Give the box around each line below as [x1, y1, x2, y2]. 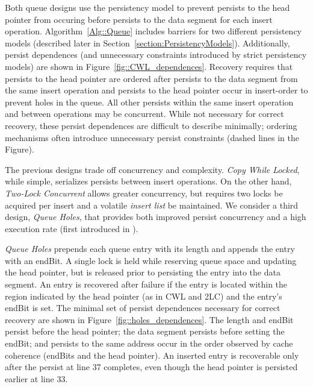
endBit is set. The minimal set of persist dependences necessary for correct [5, 301, 280, 314]
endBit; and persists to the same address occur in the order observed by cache [5, 337, 293, 350]
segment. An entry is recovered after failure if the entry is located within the [5, 278, 288, 291]
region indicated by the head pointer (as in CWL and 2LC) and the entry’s [5, 289, 282, 302]
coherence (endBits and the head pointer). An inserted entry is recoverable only [5, 348, 299, 361]
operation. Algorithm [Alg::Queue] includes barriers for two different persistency [5, 25, 302, 37]
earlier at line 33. [5, 372, 68, 385]
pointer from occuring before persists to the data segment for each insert [5, 13, 273, 25]
